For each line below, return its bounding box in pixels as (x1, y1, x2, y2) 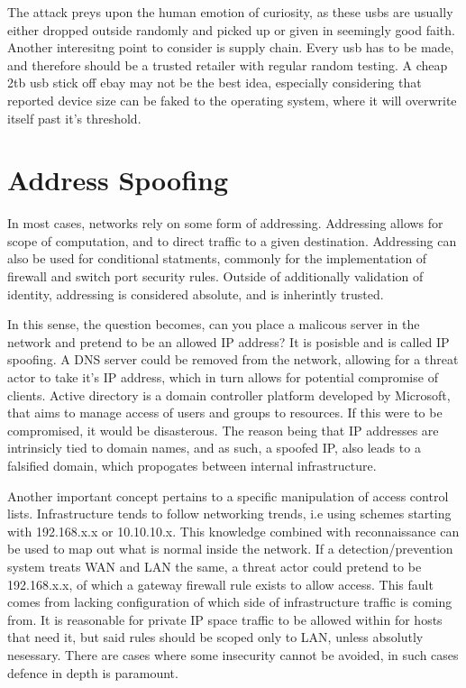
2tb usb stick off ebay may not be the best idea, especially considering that (7, 73, 422, 92)
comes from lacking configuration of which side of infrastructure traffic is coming (7, 592, 452, 611)
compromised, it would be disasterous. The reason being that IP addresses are (7, 420, 439, 439)
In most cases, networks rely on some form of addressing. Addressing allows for (7, 214, 443, 233)
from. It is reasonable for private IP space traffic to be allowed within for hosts (7, 610, 443, 628)
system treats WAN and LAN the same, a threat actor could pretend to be (7, 556, 422, 575)
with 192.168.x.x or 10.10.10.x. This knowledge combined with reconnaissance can (7, 521, 460, 540)
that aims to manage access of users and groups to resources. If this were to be (7, 403, 443, 422)
